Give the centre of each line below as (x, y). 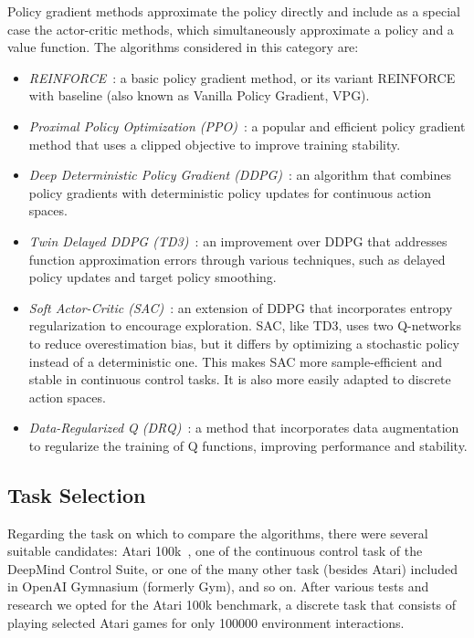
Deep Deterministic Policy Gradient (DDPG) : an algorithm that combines (240, 175)
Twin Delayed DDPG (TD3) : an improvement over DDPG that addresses (238, 241)
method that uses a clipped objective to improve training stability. (215, 144)
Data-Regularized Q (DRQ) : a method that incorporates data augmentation (244, 428)
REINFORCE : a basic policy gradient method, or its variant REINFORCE (242, 77)
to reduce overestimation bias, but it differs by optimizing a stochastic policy (244, 343)
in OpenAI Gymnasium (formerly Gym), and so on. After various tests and (218, 586)
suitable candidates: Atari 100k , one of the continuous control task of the (215, 551)
